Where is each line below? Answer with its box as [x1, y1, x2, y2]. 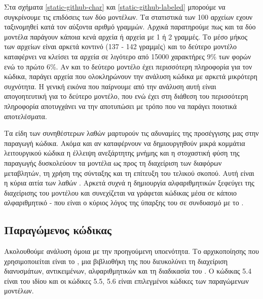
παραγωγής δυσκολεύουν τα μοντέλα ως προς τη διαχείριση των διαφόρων [4, 157, 222, 168]
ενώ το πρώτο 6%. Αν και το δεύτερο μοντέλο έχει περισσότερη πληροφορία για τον [4, 61, 252, 71]
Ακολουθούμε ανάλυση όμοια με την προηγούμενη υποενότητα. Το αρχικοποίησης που [4, 246, 259, 256]
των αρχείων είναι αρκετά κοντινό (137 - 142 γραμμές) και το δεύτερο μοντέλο [4, 41, 237, 52]
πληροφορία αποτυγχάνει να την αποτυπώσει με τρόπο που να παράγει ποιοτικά [4, 100, 237, 111]
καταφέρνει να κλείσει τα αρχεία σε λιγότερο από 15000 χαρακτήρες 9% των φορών [4, 51, 251, 61]
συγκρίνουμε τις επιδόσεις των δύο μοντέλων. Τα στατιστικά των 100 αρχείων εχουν [4, 11, 253, 22]
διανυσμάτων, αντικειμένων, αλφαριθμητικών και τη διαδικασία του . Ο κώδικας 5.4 [4, 266, 252, 276]
